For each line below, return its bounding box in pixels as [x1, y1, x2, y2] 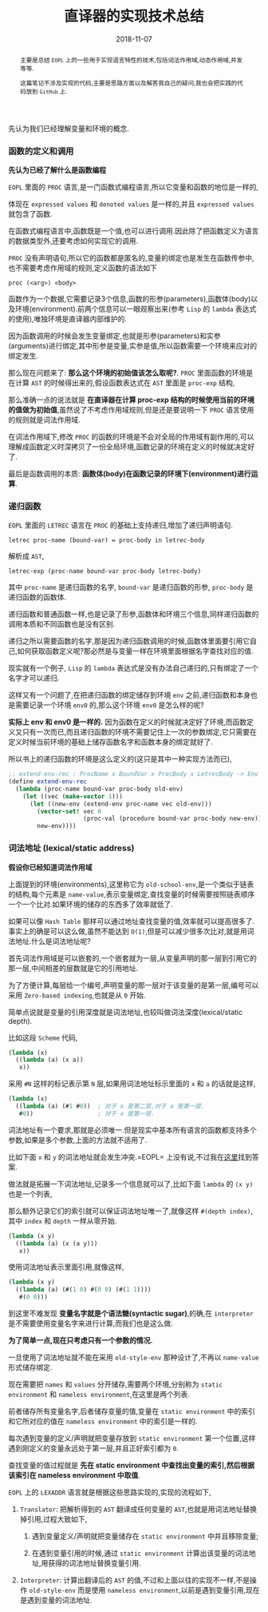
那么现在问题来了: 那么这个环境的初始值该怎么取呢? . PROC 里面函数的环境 [8, 368, 246, 377]
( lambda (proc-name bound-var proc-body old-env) [15, 785, 183, 793]
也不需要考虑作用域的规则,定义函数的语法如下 [8, 263, 158, 273]
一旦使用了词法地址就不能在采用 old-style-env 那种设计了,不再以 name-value [8, 1352, 259, 1363]
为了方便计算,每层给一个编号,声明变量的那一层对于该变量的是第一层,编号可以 [8, 980, 259, 989]
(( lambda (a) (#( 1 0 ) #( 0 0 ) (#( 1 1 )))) [15, 1286, 152, 1294]
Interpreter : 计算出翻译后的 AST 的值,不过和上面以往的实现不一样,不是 [19, 1575, 250, 1585]
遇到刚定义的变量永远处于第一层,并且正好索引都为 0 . [8, 1443, 179, 1453]
